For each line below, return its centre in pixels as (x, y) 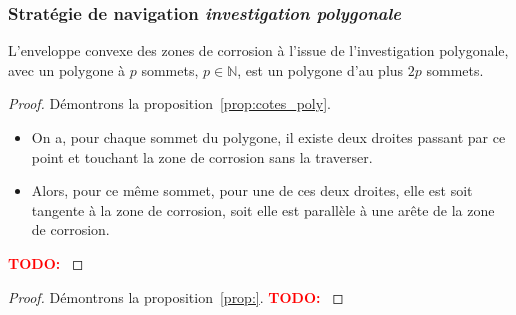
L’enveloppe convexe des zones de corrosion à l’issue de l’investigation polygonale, (258, 50)
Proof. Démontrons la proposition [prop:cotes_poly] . (169, 103)
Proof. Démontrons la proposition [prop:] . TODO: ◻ (176, 296)
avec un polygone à (67, 69)
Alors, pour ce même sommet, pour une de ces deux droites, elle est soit (252, 190)
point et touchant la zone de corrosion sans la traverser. (202, 156)
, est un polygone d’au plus (320, 69)
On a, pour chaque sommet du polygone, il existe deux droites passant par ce (268, 137)
